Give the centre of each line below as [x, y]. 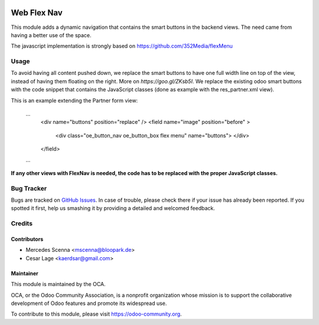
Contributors [27, 239]
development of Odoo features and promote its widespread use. [89, 303]
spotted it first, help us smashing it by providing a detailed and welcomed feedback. [113, 208]
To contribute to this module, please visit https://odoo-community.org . [97, 314]
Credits [22, 224]
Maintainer [25, 273]
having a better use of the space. [51, 35]
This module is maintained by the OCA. [58, 284]
